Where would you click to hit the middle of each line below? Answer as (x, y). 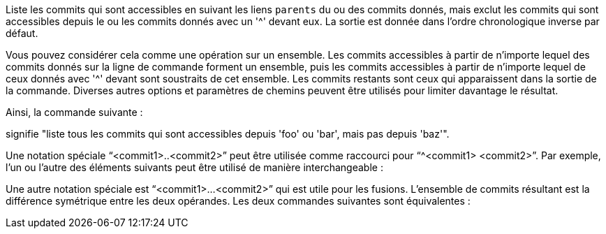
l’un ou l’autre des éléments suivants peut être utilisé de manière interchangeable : (194, 167)
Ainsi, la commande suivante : (74, 112)
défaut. (22, 33)
